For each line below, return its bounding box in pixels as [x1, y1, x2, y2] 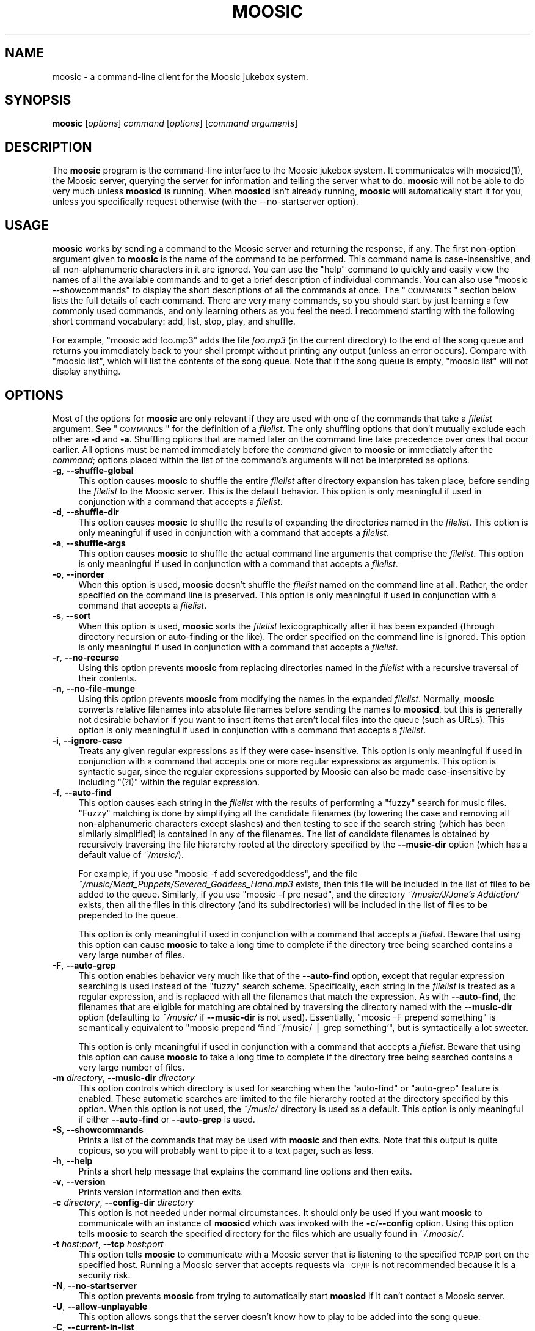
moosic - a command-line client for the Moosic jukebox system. [52, 71, 308, 82]
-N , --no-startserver [52, 1280, 137, 1291]
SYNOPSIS [5, 92, 71, 108]
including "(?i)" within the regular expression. [78, 776, 260, 787]
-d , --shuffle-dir [52, 506, 119, 517]
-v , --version [52, 1176, 106, 1187]
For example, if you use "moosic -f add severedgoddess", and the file [78, 868, 358, 879]
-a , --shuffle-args [52, 537, 126, 548]
